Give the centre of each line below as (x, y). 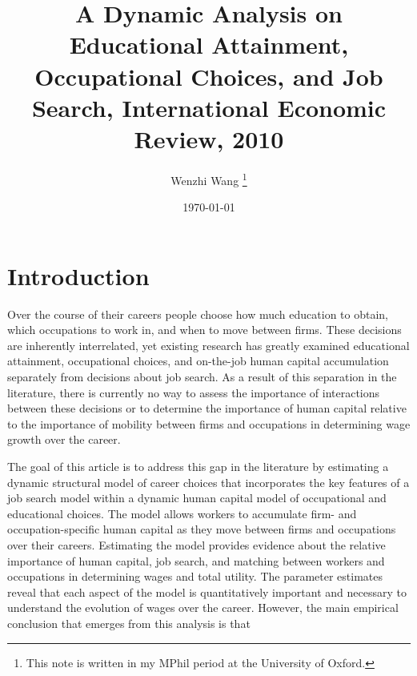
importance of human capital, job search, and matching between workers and (196, 560)
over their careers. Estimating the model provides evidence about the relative (196, 544)
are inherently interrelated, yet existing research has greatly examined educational (208, 345)
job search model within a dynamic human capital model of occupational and (197, 498)
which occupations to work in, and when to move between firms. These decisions (204, 330)
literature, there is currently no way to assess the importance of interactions (194, 392)
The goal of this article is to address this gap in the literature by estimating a (198, 466)
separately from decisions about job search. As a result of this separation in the (202, 377)
